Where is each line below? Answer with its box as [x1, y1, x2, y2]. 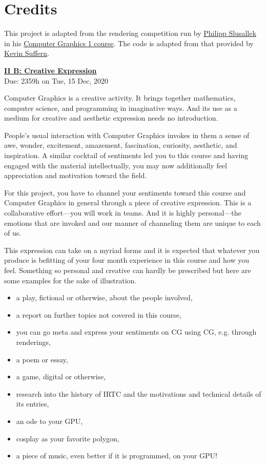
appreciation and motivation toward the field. [4, 170, 147, 181]
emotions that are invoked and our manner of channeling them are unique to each [4, 217, 261, 228]
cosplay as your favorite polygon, [16, 433, 119, 443]
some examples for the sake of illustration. [4, 275, 137, 285]
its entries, [16, 398, 49, 409]
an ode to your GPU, [16, 415, 83, 426]
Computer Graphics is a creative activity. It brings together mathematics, [4, 92, 236, 103]
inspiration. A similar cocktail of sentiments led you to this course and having [4, 150, 249, 161]
